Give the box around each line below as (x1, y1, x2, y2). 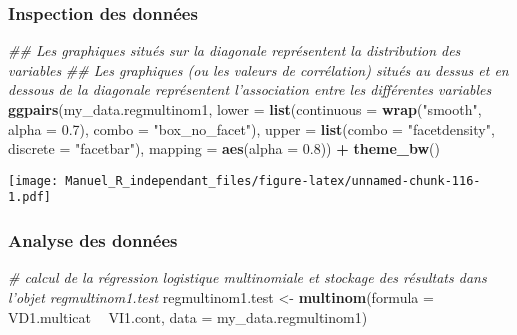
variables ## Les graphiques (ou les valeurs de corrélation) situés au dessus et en (8, 59, 509, 80)
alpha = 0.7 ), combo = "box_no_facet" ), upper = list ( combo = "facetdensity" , (8, 118, 495, 139)
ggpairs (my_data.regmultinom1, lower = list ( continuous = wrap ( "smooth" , (8, 99, 482, 119)
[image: (8, 173, 59, 188)
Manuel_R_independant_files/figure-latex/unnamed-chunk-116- (65, 173, 481, 188)
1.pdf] (8, 190, 51, 205)
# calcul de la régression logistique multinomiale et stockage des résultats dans (8, 267, 487, 288)
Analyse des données (8, 228, 178, 253)
